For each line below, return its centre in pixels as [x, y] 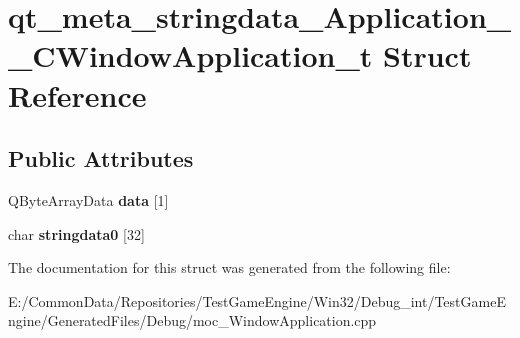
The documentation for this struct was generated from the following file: [229, 267]
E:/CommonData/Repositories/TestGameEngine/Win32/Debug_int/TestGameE [257, 300]
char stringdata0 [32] [76, 233]
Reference [77, 94]
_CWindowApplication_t [190, 55]
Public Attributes [101, 158]
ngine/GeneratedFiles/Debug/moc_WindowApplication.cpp [192, 320]
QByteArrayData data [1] [88, 199]
